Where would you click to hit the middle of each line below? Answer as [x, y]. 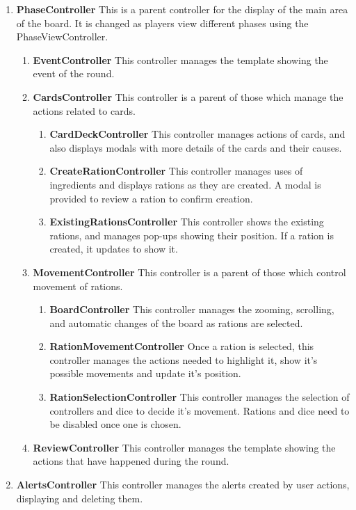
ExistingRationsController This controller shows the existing [187, 222]
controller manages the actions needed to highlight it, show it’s [184, 359]
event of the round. [74, 73]
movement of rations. [78, 286]
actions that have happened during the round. [131, 461]
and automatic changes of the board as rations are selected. [176, 322]
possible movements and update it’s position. [145, 373]
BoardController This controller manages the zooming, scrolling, [192, 309]
